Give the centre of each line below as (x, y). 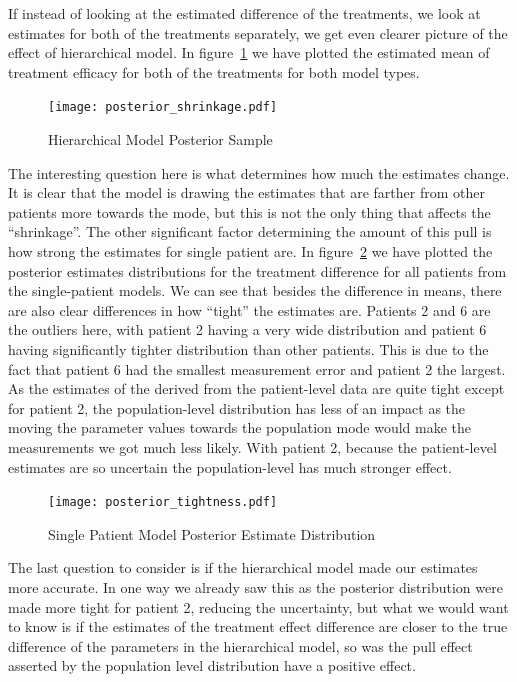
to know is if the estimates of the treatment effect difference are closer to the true (258, 626)
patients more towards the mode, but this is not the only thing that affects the (249, 211)
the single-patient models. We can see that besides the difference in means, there (255, 290)
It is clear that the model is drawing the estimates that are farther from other (246, 192)
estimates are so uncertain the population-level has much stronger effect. (230, 466)
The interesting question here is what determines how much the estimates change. (259, 172)
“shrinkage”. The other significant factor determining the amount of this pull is (250, 231)
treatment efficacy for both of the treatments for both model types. (214, 71)
